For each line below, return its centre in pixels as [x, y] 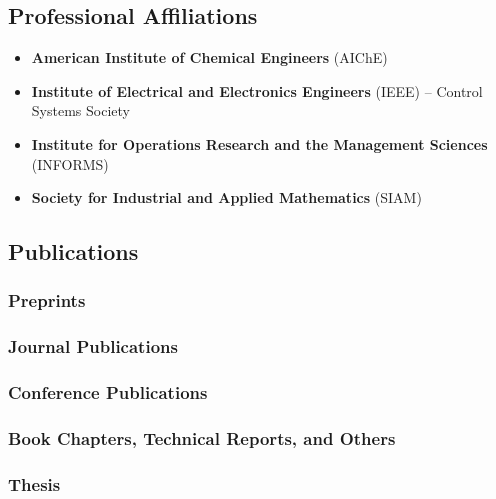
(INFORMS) [70, 163]
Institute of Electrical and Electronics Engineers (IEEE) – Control [257, 90]
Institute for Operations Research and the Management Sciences [259, 143]
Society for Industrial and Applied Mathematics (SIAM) [226, 197]
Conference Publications [108, 392]
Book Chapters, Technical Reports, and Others [202, 438]
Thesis [34, 483]
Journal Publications [93, 346]
